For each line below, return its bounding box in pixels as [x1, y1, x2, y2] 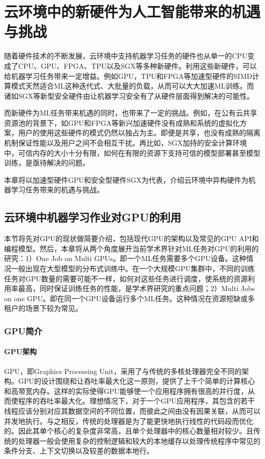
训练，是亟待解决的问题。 [4, 157, 90, 168]
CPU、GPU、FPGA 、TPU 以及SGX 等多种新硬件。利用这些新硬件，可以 [18, 60, 257, 71]
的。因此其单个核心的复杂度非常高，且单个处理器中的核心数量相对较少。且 [4, 425, 253, 436]
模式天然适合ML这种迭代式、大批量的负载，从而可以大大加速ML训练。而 [11, 80, 254, 91]
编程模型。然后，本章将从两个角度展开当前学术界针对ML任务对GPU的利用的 [4, 243, 259, 253]
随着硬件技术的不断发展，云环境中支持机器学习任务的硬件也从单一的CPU [4, 50, 248, 61]
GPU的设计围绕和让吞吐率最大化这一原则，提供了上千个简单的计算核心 [18, 376, 255, 386]
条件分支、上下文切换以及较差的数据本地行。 [4, 445, 154, 456]
